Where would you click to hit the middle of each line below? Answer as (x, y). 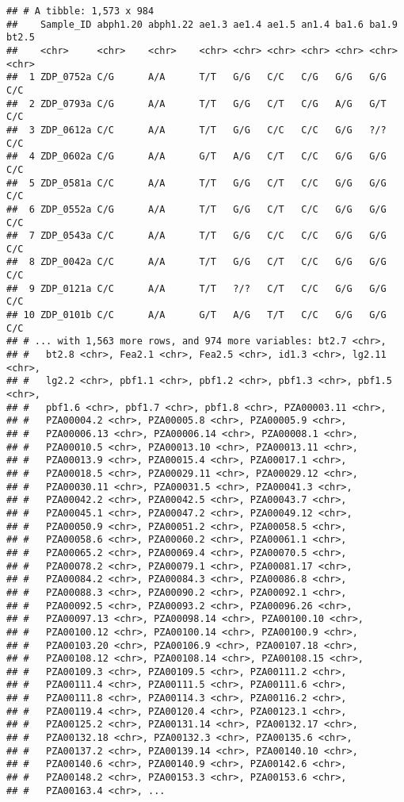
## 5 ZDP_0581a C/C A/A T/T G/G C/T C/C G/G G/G (196, 183)
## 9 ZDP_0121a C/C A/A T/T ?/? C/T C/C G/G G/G (196, 288)
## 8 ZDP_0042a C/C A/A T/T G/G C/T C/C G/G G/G (196, 262)
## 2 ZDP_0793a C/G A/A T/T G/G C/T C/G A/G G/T (196, 104)
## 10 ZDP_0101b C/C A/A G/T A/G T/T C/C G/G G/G (196, 315)
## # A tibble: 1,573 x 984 (80, 11)
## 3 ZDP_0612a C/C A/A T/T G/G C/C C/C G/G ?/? (196, 130)
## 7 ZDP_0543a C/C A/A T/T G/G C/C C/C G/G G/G (196, 236)
